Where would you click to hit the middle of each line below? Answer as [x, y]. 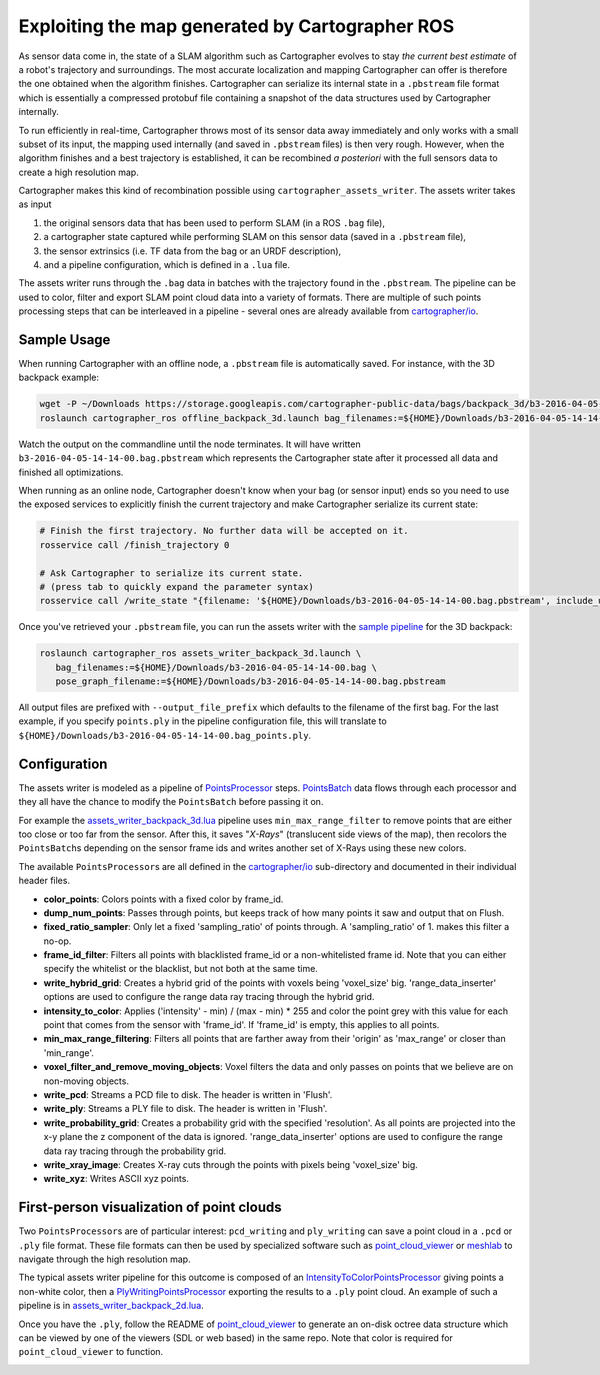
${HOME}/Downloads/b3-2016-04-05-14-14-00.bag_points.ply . [165, 735]
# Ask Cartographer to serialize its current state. [171, 573]
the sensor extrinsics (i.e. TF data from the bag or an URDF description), [192, 251]
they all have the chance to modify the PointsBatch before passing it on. [171, 802]
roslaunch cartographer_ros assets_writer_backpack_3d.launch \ [200, 653]
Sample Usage [64, 339]
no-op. [57, 941]
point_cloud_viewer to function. [91, 1352]
